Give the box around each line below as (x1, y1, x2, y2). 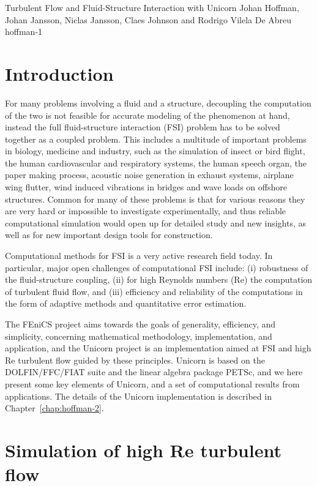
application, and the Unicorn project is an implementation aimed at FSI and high (5, 342, 311, 354)
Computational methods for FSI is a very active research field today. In (5, 249, 273, 262)
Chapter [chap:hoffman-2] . (5, 402, 104, 414)
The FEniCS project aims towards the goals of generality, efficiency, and (5, 318, 276, 330)
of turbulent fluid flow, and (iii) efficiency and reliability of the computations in (5, 285, 303, 297)
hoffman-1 (5, 25, 43, 38)
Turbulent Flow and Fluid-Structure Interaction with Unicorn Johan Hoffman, (5, 1, 299, 13)
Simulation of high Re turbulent (5, 437, 282, 462)
